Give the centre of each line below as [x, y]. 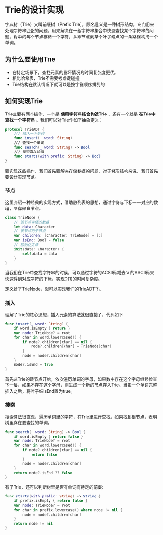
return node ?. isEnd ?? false [43, 473]
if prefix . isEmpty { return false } [51, 501]
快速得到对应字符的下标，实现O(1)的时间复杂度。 [54, 279]
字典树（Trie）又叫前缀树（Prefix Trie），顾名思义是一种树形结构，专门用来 [80, 24]
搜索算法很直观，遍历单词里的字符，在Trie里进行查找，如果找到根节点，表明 [81, 417]
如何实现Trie [24, 101]
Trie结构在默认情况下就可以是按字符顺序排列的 [58, 84]
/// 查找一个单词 [29, 143]
